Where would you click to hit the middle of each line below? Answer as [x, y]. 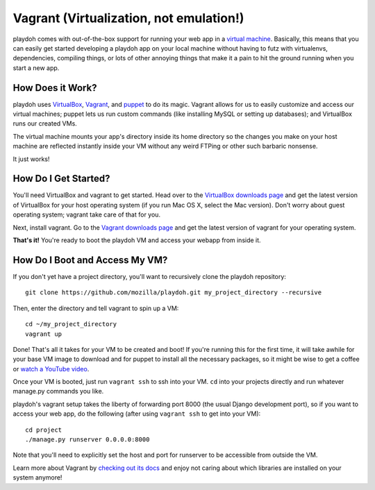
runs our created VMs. [45, 124]
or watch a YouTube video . [51, 369]
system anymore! [37, 478]
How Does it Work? [55, 88]
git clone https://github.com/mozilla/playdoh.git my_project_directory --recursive [174, 293]
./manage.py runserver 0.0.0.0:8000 [87, 440]
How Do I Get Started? [61, 179]
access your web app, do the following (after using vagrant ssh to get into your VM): [137, 414]
